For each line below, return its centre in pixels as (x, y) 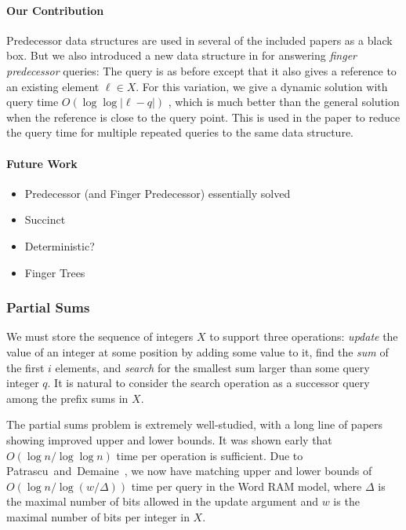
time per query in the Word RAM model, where (246, 486)
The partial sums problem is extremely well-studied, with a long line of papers (195, 424)
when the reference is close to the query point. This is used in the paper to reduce (203, 117)
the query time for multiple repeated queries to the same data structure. (180, 132)
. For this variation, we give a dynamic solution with (262, 86)
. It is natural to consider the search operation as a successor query (208, 383)
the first (25, 367)
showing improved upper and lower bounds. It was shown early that (169, 439)
